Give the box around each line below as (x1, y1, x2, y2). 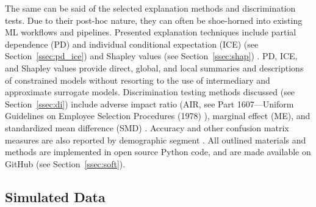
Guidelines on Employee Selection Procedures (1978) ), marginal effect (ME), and (5, 109, 311, 122)
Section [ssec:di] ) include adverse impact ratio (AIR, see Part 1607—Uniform (5, 97, 294, 110)
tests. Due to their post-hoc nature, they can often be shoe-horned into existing (5, 13, 303, 26)
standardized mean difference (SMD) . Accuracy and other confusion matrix (5, 121, 289, 134)
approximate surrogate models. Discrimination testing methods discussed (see (5, 85, 295, 98)
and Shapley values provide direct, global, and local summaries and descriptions (5, 61, 304, 74)
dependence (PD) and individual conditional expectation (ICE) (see (5, 37, 259, 50)
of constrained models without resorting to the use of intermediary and (5, 73, 270, 86)
